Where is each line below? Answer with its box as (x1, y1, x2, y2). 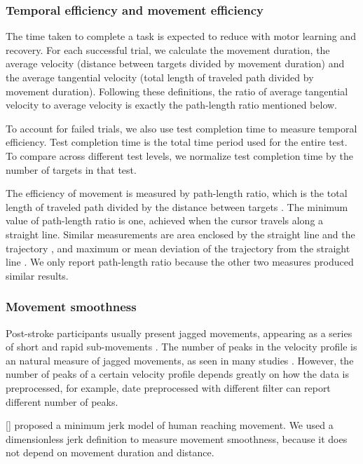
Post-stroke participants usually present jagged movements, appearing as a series (6, 325, 352, 340)
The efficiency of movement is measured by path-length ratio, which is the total (6, 186, 348, 200)
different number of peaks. (6, 394, 118, 409)
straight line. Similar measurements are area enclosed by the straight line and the (6, 226, 355, 241)
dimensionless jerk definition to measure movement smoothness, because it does (6, 431, 348, 446)
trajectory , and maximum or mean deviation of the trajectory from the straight (6, 240, 350, 255)
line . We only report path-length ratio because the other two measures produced (6, 254, 354, 269)
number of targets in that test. (6, 162, 137, 177)
